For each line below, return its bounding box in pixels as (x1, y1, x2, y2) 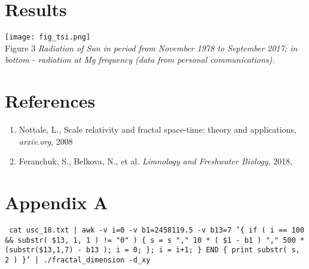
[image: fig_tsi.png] (5, 33, 91, 42)
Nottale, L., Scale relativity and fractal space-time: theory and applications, (19, 123, 296, 136)
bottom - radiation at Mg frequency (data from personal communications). (5, 53, 275, 66)
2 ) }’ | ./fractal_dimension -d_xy (5, 255, 151, 264)
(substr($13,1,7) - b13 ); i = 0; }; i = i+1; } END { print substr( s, (5, 246, 300, 255)
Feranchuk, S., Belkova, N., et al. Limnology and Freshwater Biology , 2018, (19, 155, 293, 167)
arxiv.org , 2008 (19, 134, 73, 147)
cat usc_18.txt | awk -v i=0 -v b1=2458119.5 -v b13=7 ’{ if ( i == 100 (9, 226, 305, 234)
